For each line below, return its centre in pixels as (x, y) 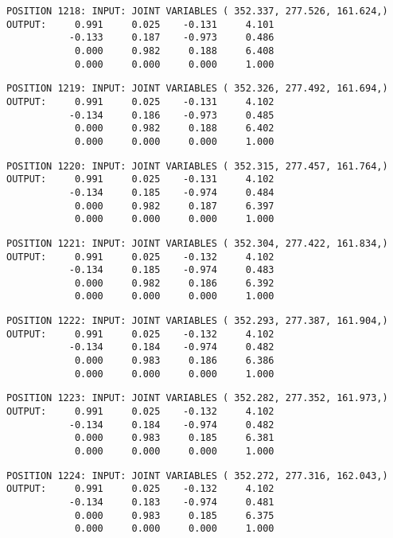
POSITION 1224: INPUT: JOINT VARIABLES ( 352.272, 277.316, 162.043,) (197, 476)
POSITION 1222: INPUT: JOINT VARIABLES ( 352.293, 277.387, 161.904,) (197, 321)
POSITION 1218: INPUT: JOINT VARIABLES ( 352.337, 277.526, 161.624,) (197, 11)
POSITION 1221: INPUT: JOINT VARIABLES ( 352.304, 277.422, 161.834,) (197, 243)
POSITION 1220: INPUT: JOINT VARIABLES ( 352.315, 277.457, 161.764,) (197, 166)
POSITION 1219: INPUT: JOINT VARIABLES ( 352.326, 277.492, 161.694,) (197, 89)
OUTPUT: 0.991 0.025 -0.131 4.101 (140, 24)
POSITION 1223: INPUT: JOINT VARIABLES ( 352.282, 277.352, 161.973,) (197, 398)
